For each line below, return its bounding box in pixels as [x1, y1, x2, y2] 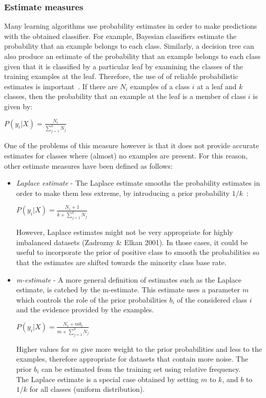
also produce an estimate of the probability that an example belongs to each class [4, 51, 261, 61]
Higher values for [16, 343, 70, 354]
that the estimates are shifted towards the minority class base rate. [16, 256, 227, 267]
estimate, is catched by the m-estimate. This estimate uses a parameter [16, 284, 240, 295]
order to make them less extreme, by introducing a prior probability [16, 187, 230, 198]
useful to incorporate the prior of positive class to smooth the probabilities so [16, 247, 259, 257]
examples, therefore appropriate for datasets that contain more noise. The [16, 353, 249, 364]
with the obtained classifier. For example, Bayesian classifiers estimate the [4, 30, 237, 41]
